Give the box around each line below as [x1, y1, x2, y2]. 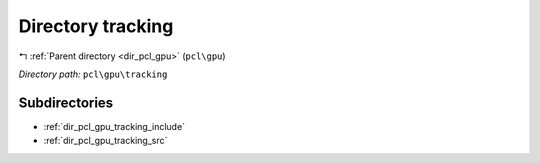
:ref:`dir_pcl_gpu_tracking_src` [43, 135, 168, 147]
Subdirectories [18, 94, 114, 111]
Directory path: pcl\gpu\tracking [18, 68, 168, 80]
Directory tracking [18, 15, 174, 37]
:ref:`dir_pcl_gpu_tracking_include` [43, 120, 185, 132]
